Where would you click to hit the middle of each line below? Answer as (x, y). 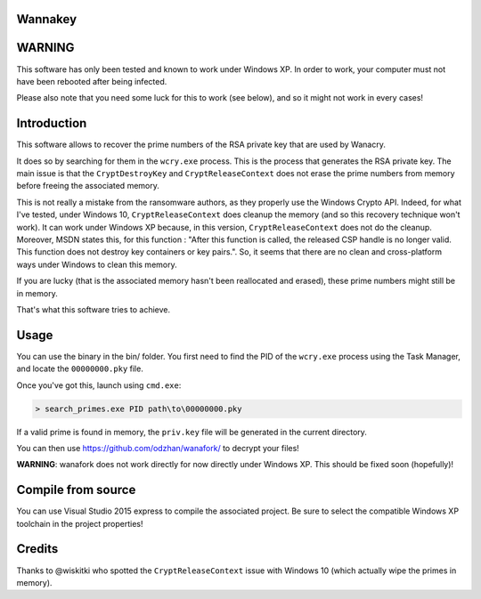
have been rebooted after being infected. (92, 81)
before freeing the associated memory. (88, 186)
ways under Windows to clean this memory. (97, 264)
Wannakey (47, 19)
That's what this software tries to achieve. (94, 309)
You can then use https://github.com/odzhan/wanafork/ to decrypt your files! (158, 448)
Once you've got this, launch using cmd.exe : (99, 385)
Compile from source (76, 490)
